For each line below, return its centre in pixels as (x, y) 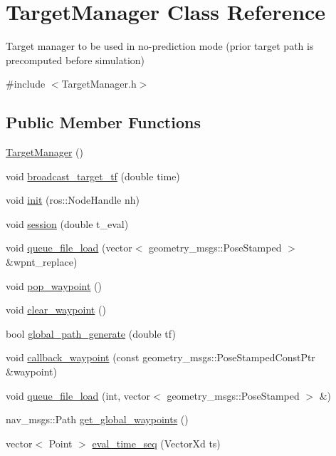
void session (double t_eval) (67, 223)
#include (26, 84)
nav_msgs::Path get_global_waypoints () (97, 419)
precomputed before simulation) (75, 59)
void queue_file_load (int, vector (78, 395)
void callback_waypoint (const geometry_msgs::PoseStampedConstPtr (161, 357)
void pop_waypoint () (54, 285)
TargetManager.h (99, 84)
